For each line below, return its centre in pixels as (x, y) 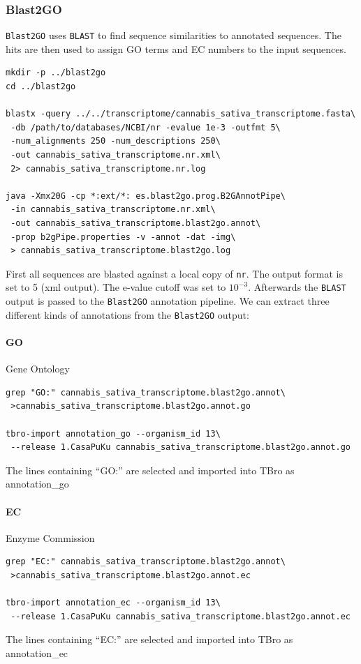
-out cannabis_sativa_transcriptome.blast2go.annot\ (136, 223)
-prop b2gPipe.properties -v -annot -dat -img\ (123, 237)
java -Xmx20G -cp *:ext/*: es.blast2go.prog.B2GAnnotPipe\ (146, 196)
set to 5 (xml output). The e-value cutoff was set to (116, 287)
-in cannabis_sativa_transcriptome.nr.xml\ (113, 210)
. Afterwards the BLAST (297, 287)
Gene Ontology (38, 369)
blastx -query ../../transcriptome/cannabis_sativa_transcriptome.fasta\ (181, 114)
